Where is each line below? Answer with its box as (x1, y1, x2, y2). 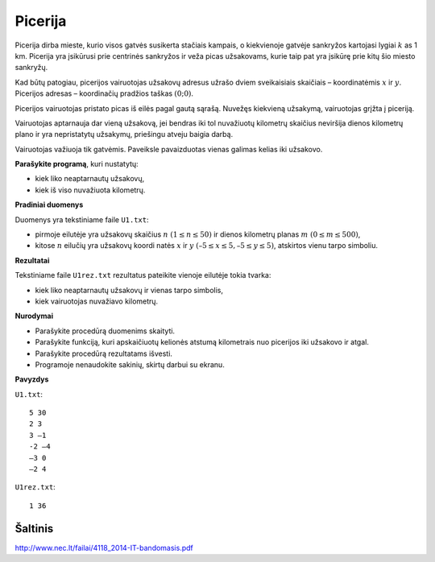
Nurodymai (14, 311, 54, 321)
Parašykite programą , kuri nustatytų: (14, 159, 139, 169)
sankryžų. (14, 63, 48, 72)
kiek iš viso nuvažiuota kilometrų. (35, 185, 146, 195)
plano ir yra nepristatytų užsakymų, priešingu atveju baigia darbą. (14, 130, 234, 139)
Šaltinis (14, 522, 54, 535)
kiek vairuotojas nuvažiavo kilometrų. (35, 296, 159, 306)
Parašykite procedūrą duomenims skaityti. (35, 326, 176, 336)
